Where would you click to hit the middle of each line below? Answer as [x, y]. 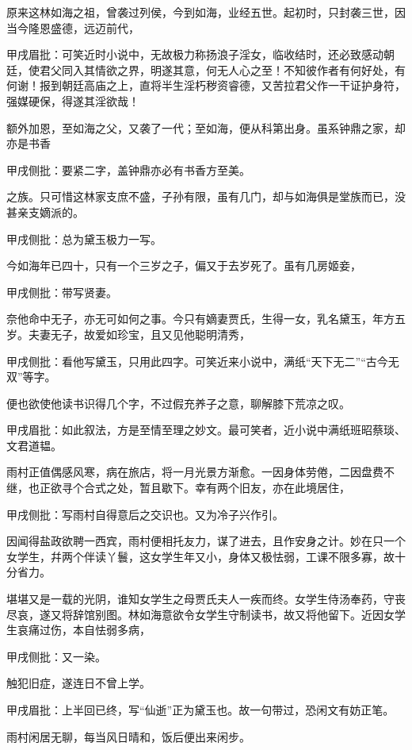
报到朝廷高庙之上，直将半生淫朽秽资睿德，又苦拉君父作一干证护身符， [222, 85]
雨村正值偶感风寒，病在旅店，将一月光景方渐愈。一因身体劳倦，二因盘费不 [200, 472]
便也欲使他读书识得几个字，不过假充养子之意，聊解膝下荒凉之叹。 [178, 403]
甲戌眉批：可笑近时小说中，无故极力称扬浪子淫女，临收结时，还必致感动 [195, 54]
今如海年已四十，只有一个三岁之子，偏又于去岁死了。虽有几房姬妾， [184, 265]
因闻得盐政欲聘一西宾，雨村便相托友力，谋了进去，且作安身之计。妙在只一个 [206, 541]
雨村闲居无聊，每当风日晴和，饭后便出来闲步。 [128, 736]
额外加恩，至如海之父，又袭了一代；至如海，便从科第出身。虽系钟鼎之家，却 [206, 127]
